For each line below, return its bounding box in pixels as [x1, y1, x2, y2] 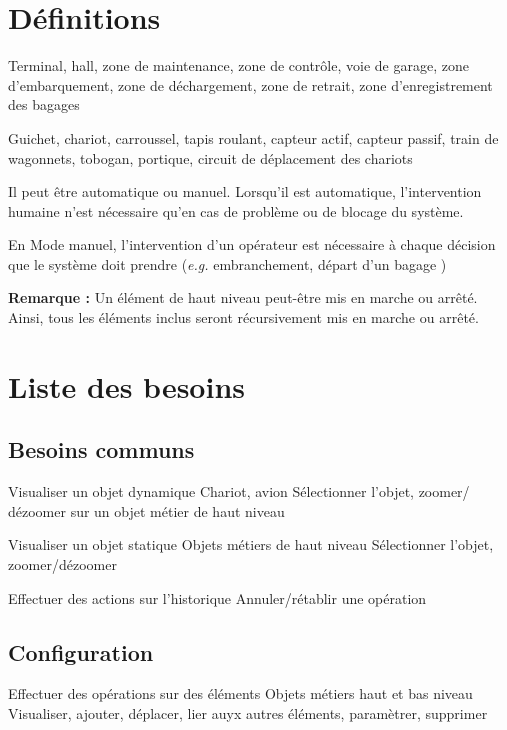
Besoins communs [8, 434, 195, 465]
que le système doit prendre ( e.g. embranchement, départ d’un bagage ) [8, 253, 447, 274]
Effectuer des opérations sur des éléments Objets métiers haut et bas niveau [8, 683, 473, 704]
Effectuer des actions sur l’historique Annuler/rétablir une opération [8, 587, 427, 608]
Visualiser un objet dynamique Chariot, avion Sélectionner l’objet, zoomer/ [8, 481, 470, 502]
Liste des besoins [8, 365, 245, 406]
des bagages [8, 94, 80, 115]
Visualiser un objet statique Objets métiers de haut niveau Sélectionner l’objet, [8, 534, 494, 555]
